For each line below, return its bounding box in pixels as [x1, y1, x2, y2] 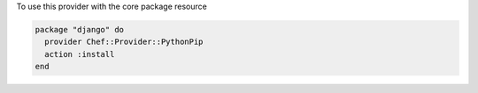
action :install [44, 49, 115, 59]
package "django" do [35, 25, 124, 34]
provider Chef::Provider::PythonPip [44, 37, 204, 47]
